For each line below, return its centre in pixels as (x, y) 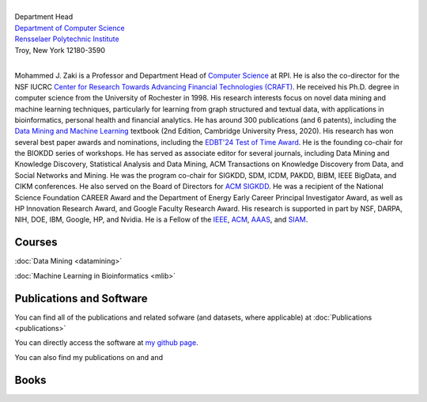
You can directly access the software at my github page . (106, 343)
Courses (36, 243)
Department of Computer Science (70, 28)
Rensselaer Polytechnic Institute (67, 39)
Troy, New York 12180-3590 (60, 50)
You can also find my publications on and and (89, 357)
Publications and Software (81, 298)
